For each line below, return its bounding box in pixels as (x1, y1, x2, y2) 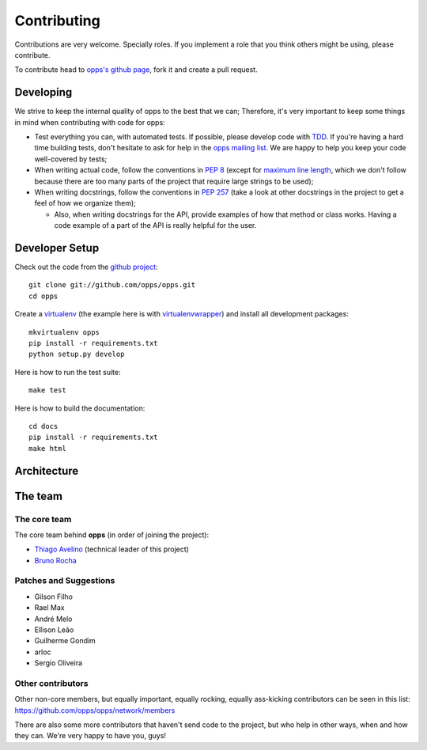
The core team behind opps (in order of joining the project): (14, 530, 210, 540)
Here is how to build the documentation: (14, 403, 145, 413)
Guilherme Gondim (34, 636, 96, 646)
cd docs (28, 422, 59, 430)
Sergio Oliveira (34, 658, 83, 668)
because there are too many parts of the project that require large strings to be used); (34, 176, 314, 186)
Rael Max (34, 603, 65, 612)
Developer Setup (14, 241, 100, 255)
